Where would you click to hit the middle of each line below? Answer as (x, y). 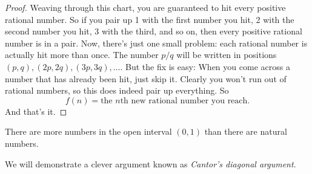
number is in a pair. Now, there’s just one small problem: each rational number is (156, 43)
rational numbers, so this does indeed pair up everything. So (117, 90)
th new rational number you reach (184, 101)
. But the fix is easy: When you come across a (205, 66)
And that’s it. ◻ (36, 111)
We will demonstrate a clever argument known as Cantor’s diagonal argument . (151, 163)
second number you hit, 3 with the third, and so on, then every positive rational (154, 31)
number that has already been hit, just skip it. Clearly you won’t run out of (146, 78)
